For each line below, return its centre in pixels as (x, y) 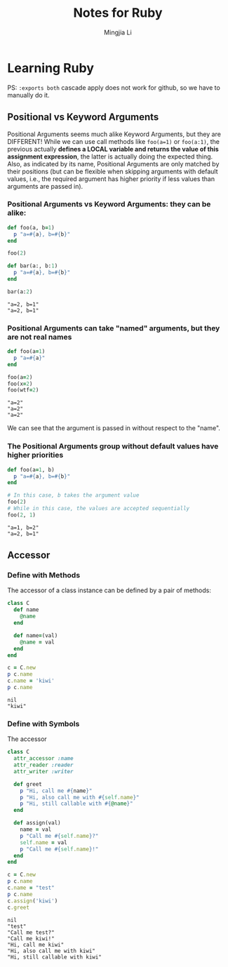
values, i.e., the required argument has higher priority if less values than (111, 179)
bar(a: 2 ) (20, 292)
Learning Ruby (51, 68)
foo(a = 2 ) (20, 377)
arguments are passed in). (45, 186)
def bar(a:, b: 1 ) (33, 266)
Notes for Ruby (118, 13)
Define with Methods (44, 575)
